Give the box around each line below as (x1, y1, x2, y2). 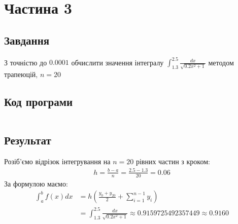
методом (208, 57, 234, 67)
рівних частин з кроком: (135, 156, 210, 166)
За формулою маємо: (4, 178, 68, 189)
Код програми (4, 93, 73, 109)
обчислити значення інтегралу (71, 57, 164, 67)
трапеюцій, (4, 68, 38, 79)
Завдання (4, 32, 50, 48)
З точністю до (4, 57, 47, 67)
